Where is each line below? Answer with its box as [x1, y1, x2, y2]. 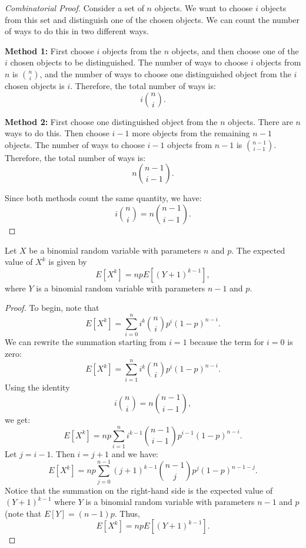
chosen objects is [5, 79, 65, 91]
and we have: [111, 447, 158, 460]
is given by [48, 255, 87, 268]
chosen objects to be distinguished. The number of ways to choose [10, 56, 248, 68]
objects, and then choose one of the [171, 44, 299, 57]
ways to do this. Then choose [5, 127, 109, 139]
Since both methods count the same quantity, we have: [5, 192, 202, 204]
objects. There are [228, 115, 293, 127]
